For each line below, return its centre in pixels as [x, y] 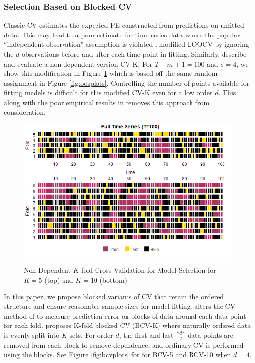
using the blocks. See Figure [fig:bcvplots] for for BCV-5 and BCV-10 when [118, 354]
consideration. [25, 112]
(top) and [59, 280]
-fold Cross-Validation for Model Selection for [147, 270]
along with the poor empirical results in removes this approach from [107, 102]
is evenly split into [32, 335]
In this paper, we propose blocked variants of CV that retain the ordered [114, 296]
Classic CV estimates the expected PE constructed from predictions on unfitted [124, 25]
